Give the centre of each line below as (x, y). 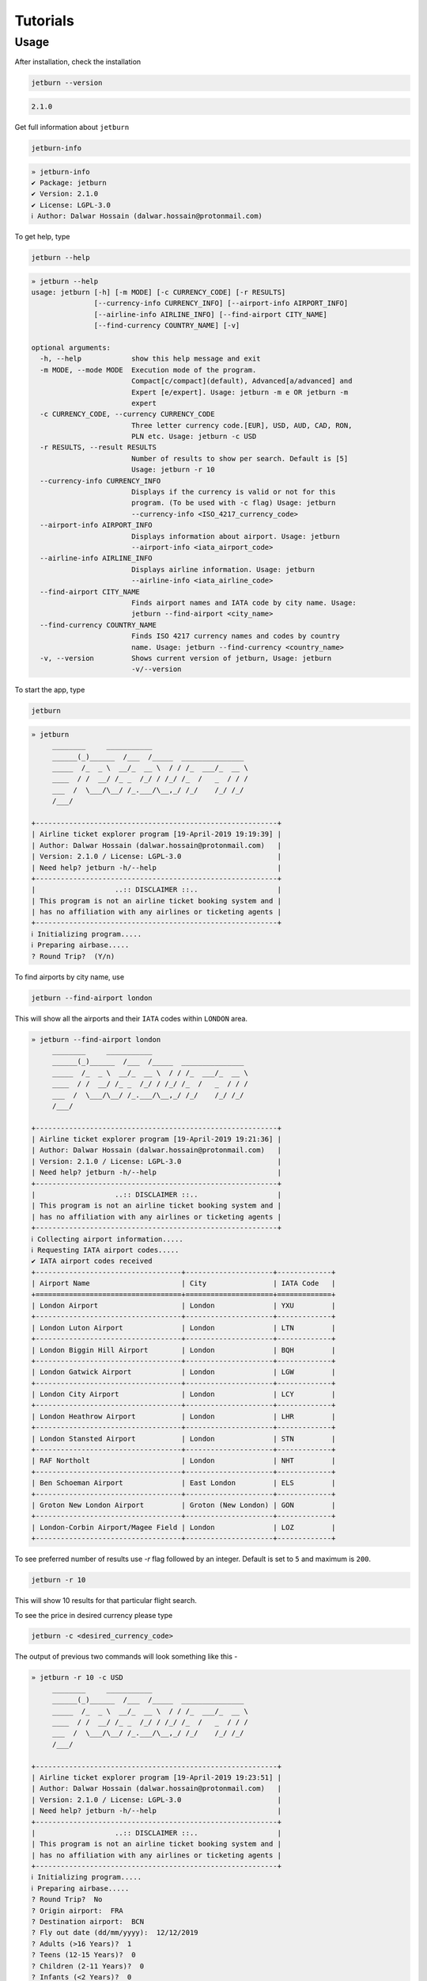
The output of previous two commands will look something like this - (126, 1657)
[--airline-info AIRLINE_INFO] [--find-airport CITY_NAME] (211, 314)
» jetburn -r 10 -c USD (77, 1678)
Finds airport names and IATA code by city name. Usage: (244, 603)
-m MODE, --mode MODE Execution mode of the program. (148, 370)
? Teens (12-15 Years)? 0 (83, 1955)
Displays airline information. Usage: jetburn (223, 569)
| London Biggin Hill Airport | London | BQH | (183, 1350)
